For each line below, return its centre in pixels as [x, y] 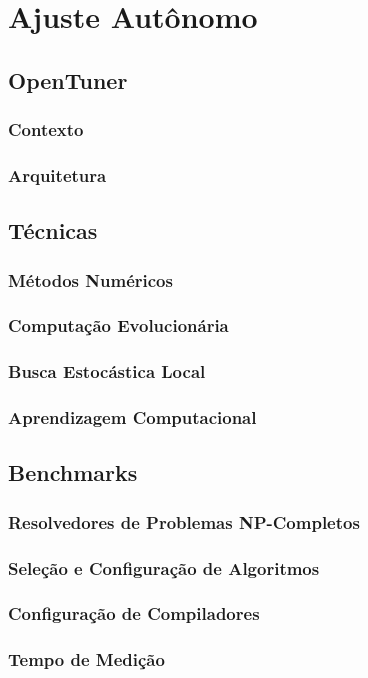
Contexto [46, 129]
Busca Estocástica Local [107, 371]
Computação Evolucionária [118, 325]
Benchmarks [73, 472]
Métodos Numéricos [90, 279]
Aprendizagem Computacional [132, 417]
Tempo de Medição [86, 659]
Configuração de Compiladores [134, 613]
